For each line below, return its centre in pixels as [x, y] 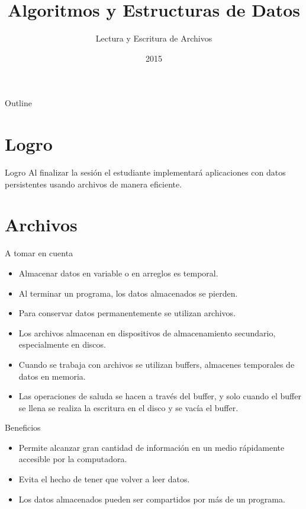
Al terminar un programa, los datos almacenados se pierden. [128, 293]
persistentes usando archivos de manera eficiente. [94, 184]
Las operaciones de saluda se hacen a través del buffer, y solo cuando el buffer [160, 396]
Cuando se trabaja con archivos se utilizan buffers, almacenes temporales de [157, 364]
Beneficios [23, 427]
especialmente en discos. [62, 344]
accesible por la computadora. [73, 459]
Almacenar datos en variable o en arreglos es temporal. [118, 273]
